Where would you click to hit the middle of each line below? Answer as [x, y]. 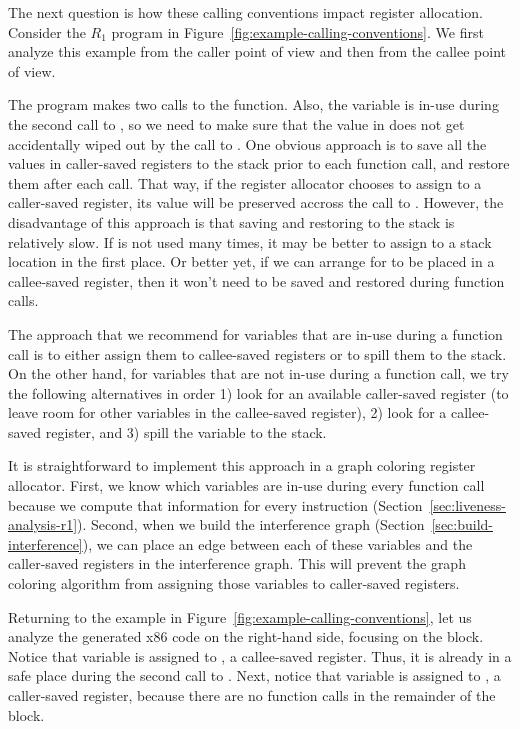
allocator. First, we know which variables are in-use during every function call [246, 485]
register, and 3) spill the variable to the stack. [186, 431]
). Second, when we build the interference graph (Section [251, 524]
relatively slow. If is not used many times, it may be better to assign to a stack [250, 241]
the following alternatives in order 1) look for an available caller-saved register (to [258, 392]
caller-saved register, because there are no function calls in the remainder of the [252, 695]
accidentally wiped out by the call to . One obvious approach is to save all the [247, 143]
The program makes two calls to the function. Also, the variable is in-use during [253, 104]
